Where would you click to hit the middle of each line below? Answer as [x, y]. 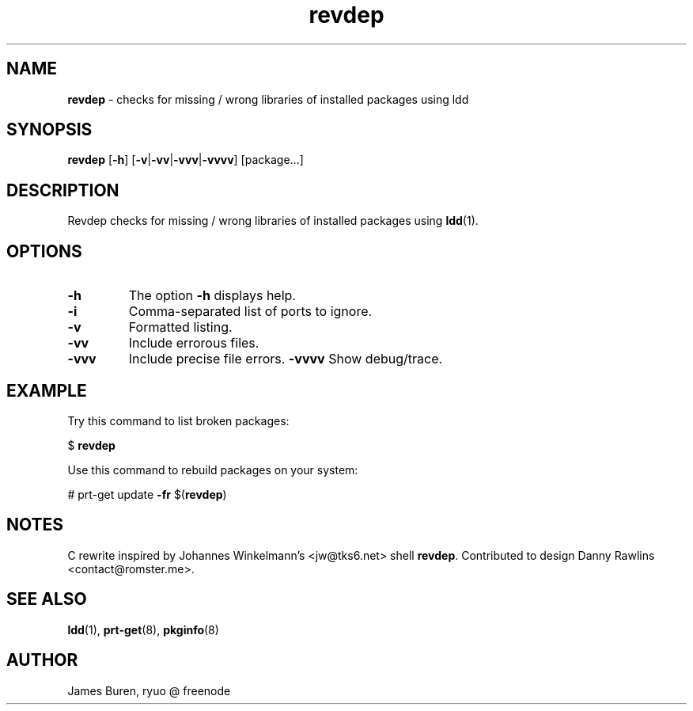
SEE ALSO [47, 599]
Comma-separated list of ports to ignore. [250, 312]
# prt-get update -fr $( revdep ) [147, 494]
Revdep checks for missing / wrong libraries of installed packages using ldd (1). [273, 221]
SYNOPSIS [49, 130]
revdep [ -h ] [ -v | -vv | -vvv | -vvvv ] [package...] [186, 160]
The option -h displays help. [212, 296]
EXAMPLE [47, 390]
